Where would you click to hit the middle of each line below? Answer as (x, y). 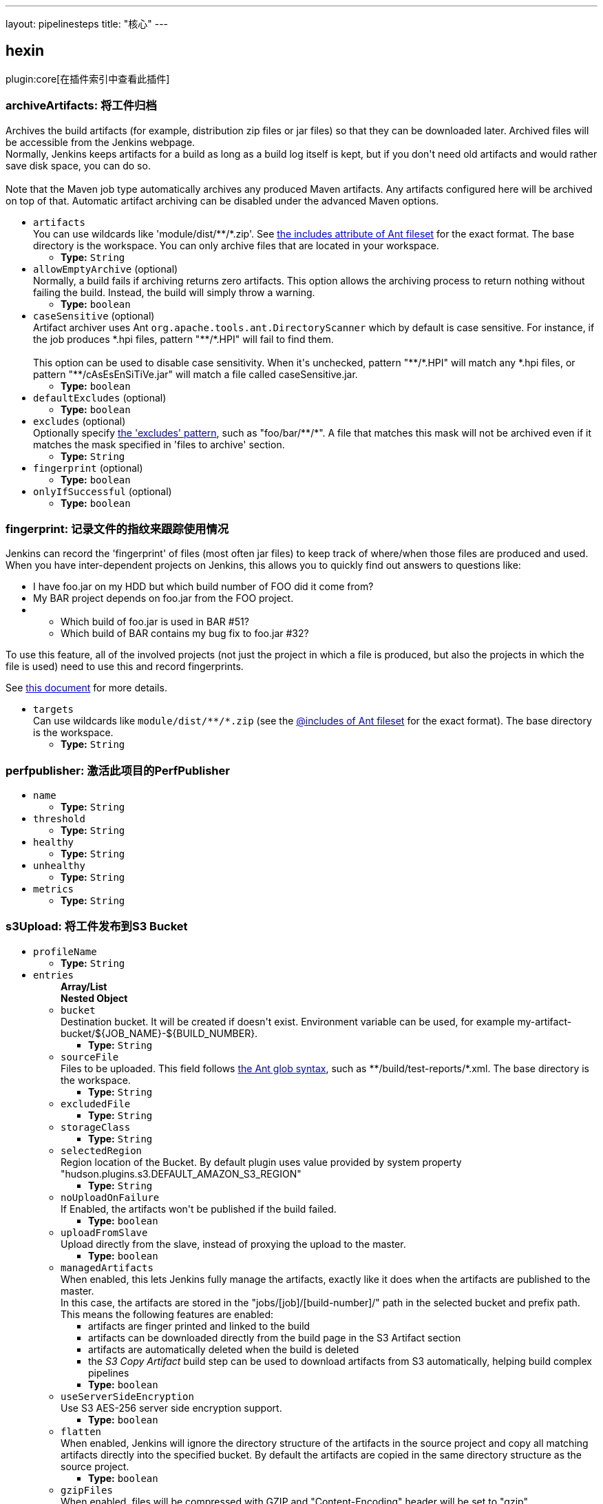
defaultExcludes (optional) (100, 397)
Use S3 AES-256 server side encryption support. (171, 1408)
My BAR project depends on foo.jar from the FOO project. (163, 598)
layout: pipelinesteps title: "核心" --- (87, 24)
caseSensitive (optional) (94, 315)
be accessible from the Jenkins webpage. (100, 142)
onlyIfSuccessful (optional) (103, 491)
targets (54, 710)
